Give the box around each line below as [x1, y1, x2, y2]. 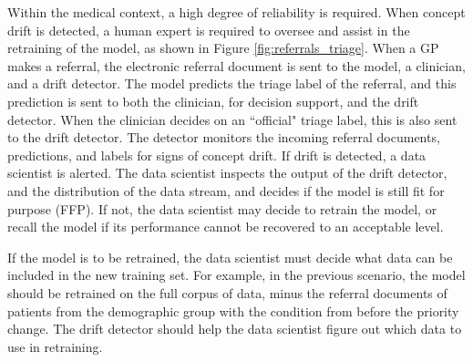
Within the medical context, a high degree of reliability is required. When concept [7, 3, 466, 21]
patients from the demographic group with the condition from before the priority [7, 301, 459, 320]
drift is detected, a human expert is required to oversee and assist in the [7, 20, 410, 39]
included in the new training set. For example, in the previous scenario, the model [7, 265, 466, 284]
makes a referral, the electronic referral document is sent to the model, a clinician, [7, 56, 466, 75]
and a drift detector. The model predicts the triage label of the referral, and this [7, 74, 457, 93]
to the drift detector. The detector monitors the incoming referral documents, [7, 128, 440, 147]
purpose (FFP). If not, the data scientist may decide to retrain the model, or [7, 199, 437, 218]
